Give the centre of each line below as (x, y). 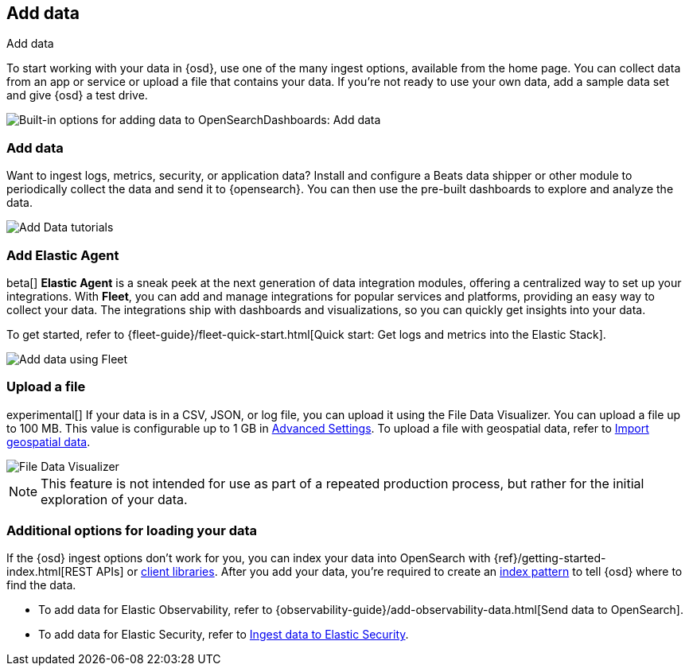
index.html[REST (50, 572)
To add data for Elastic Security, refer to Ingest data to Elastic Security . (224, 635)
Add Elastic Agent (63, 255)
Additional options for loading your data (132, 531)
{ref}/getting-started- (550, 558)
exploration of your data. (114, 499)
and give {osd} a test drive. (77, 95)
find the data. (41, 585)
